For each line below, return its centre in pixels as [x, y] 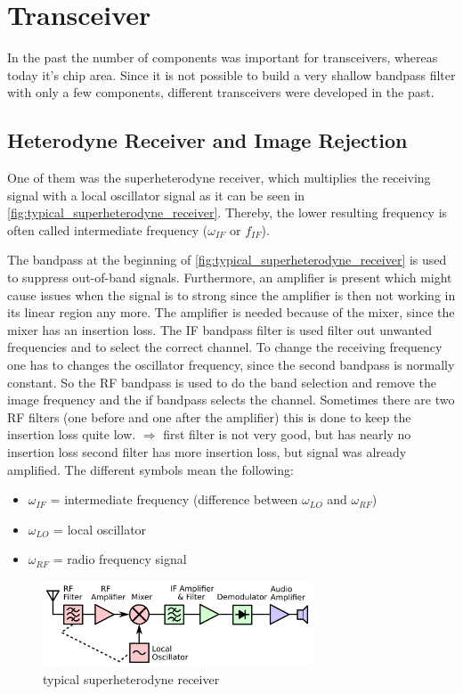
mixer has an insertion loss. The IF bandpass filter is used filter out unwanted [219, 329]
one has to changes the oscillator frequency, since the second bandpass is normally [231, 365]
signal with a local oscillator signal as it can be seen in [156, 195]
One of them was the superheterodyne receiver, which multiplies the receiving [219, 178]
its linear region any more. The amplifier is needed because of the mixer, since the [231, 312]
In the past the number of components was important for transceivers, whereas [223, 57]
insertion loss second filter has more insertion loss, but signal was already [207, 452]
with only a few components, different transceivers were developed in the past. [221, 92]
